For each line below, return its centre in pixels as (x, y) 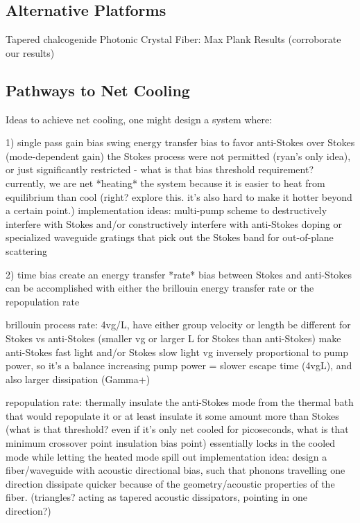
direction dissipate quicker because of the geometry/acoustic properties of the (170, 483)
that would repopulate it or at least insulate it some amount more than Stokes (172, 415)
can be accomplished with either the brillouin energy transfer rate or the (160, 288)
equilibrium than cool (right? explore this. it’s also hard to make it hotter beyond (179, 196)
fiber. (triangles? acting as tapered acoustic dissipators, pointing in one (157, 497)
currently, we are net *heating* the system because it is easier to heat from (165, 183)
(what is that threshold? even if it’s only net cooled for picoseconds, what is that (177, 429)
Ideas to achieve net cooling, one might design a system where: (139, 119)
